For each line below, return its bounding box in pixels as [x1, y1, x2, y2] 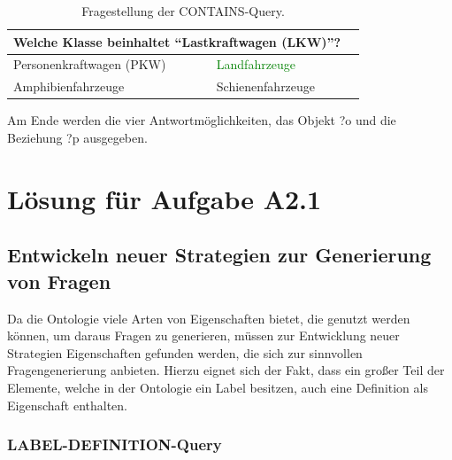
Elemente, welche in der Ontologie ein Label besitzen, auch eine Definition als [7, 378, 428, 396]
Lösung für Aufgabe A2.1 [7, 180, 322, 216]
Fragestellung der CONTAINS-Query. [81, 2, 285, 19]
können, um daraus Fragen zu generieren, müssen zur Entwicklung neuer [7, 326, 400, 345]
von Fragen [7, 267, 111, 294]
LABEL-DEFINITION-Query [7, 433, 222, 456]
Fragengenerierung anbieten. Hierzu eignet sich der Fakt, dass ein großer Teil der [7, 361, 445, 379]
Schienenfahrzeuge [216, 77, 316, 96]
